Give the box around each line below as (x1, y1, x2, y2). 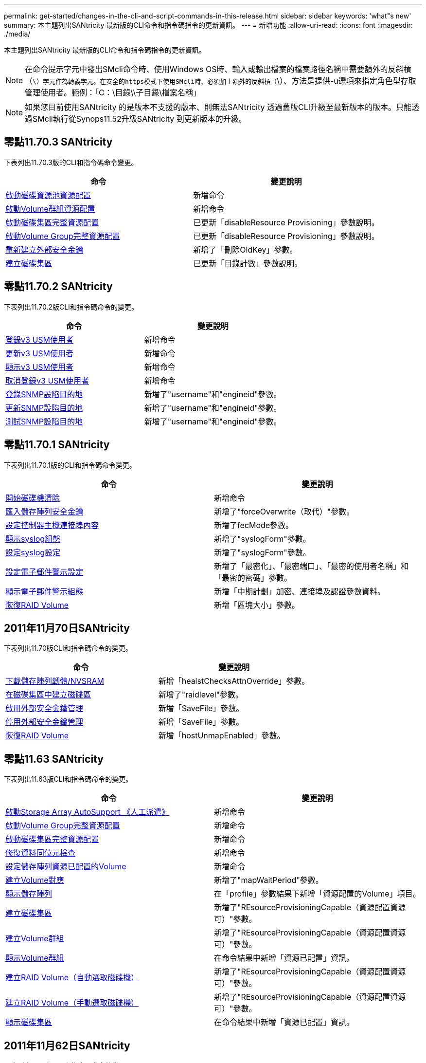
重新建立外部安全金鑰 (5, 244, 84, 255)
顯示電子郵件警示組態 (5, 586, 84, 596)
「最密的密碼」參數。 (214, 572, 292, 583)
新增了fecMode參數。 (214, 520, 294, 530)
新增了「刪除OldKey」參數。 (193, 244, 298, 255)
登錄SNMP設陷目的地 (5, 389, 83, 399)
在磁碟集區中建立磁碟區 (5, 690, 91, 700)
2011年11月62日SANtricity (4, 1039, 130, 1052)
